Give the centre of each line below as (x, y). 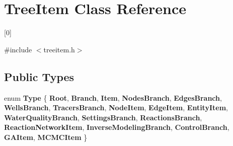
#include (18, 49)
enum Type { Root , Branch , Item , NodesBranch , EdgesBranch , (113, 97)
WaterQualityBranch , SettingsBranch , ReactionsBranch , (103, 117)
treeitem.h (59, 49)
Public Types (39, 76)
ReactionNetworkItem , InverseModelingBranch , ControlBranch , (117, 127)
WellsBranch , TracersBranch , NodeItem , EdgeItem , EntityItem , (116, 107)
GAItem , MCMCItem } (46, 137)
